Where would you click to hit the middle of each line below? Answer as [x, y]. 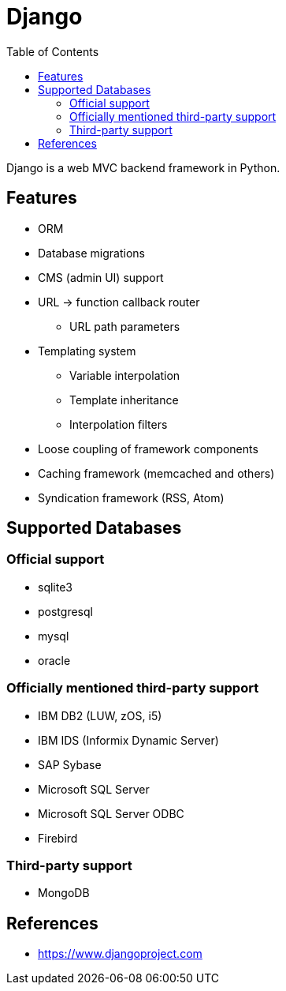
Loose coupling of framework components [148, 449]
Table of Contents [53, 51]
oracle [54, 660]
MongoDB [64, 893]
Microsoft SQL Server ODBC [111, 813]
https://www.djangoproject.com [120, 954]
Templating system [87, 351]
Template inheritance [124, 400]
